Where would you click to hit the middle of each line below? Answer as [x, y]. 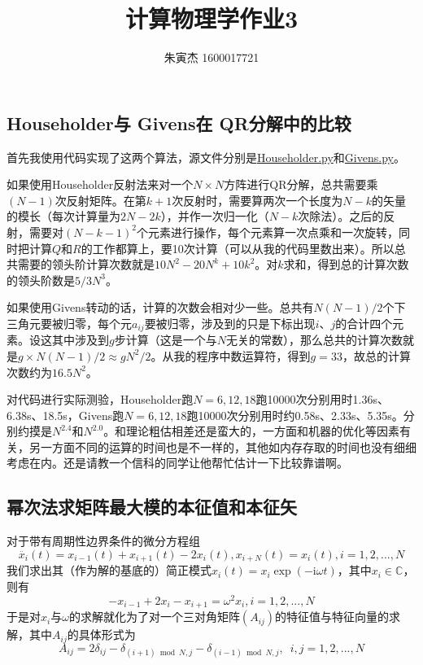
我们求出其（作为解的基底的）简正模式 [109, 570]
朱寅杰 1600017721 [211, 57]
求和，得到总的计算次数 [346, 264]
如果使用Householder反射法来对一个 [100, 184]
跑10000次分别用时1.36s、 [322, 399]
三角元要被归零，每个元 [69, 323]
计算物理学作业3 [211, 18]
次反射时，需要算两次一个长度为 [257, 200]
